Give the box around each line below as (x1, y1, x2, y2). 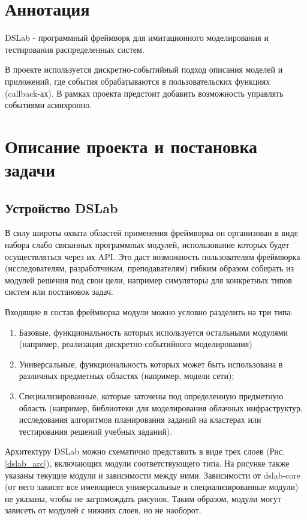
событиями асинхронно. (5, 98, 92, 111)
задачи (5, 157, 56, 182)
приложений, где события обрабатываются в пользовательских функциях (5, 74, 270, 87)
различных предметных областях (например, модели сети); (19, 369, 234, 382)
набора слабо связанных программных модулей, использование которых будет (5, 238, 290, 251)
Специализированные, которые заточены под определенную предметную (19, 389, 284, 402)
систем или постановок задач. (5, 285, 113, 298)
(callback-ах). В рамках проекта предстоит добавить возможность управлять (5, 86, 284, 99)
